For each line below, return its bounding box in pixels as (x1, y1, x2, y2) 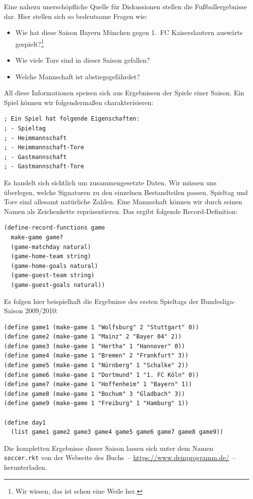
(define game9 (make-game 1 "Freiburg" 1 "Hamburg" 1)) (4, 400, 189, 407)
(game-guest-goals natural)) (11, 281, 105, 288)
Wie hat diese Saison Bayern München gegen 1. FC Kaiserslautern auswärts (15, 27, 243, 37)
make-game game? (11, 233, 63, 241)
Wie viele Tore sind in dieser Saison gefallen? (15, 55, 150, 65)
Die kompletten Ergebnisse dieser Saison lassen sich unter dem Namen (4, 443, 214, 453)
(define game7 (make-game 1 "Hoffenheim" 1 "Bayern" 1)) (4, 381, 192, 388)
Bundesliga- (200, 296, 235, 306)
